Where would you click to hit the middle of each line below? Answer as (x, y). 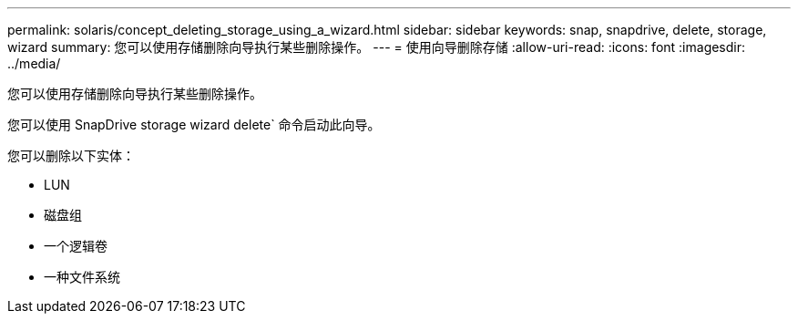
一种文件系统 (82, 277)
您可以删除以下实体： (71, 155)
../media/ (34, 63)
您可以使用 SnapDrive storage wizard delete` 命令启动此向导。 (194, 124)
